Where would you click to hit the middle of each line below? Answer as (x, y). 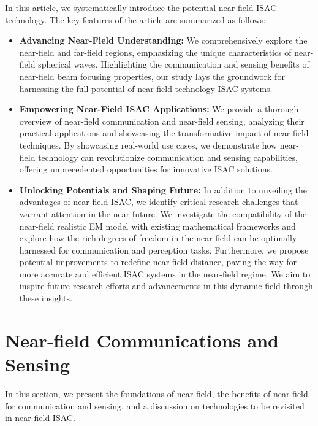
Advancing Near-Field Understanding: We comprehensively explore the (163, 40)
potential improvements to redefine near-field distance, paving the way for (158, 262)
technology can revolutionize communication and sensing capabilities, (168, 157)
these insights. (46, 298)
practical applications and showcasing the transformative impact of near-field (164, 133)
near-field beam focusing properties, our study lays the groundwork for (152, 76)
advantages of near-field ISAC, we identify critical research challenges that (159, 202)
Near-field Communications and (142, 340)
